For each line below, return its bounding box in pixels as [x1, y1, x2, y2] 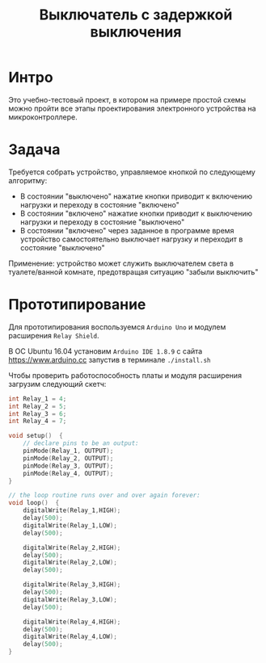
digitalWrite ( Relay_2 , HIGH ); [23, 543, 121, 552]
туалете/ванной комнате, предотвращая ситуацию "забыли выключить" [8, 266, 259, 276]
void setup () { [8, 432, 63, 440]
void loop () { [8, 499, 60, 507]
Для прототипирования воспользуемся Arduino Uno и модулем [8, 321, 226, 332]
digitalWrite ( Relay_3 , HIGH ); [23, 581, 121, 589]
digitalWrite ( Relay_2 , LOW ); [23, 559, 117, 567]
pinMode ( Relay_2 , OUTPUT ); [23, 454, 114, 462]
